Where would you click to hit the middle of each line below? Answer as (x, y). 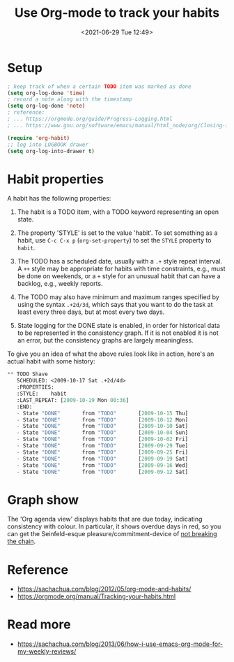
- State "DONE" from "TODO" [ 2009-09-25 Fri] (102, 452)
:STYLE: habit (42, 394)
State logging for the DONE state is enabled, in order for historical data (119, 326)
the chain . (22, 541)
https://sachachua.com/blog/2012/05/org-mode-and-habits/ (104, 589)
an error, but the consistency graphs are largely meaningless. (105, 340)
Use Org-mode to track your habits (117, 13)
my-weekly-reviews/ (47, 652)
